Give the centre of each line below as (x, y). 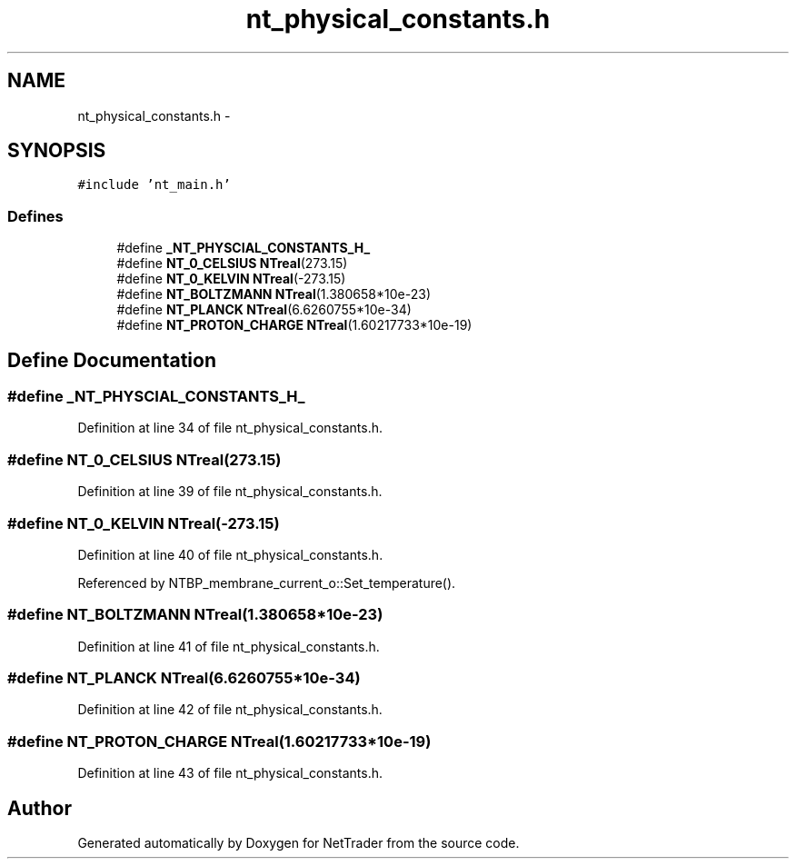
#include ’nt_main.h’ (154, 185)
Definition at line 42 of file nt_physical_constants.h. (230, 710)
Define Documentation (112, 360)
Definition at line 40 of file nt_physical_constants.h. (230, 554)
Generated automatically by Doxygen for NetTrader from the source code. (298, 843)
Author (40, 808)
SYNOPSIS (57, 151)
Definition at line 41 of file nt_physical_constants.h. (229, 646)
